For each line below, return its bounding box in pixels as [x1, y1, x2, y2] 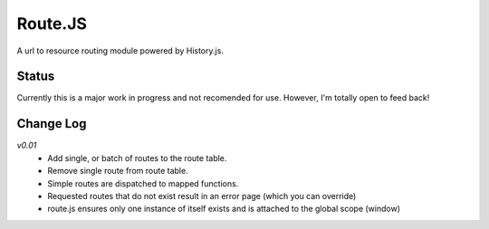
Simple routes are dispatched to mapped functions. [47, 177, 239, 189]
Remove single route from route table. [47, 166, 189, 177]
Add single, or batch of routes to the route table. [47, 152, 227, 163]
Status [16, 69, 55, 84]
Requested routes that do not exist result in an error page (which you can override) [47, 190, 357, 201]
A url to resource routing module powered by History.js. [16, 45, 224, 56]
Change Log [16, 116, 87, 131]
